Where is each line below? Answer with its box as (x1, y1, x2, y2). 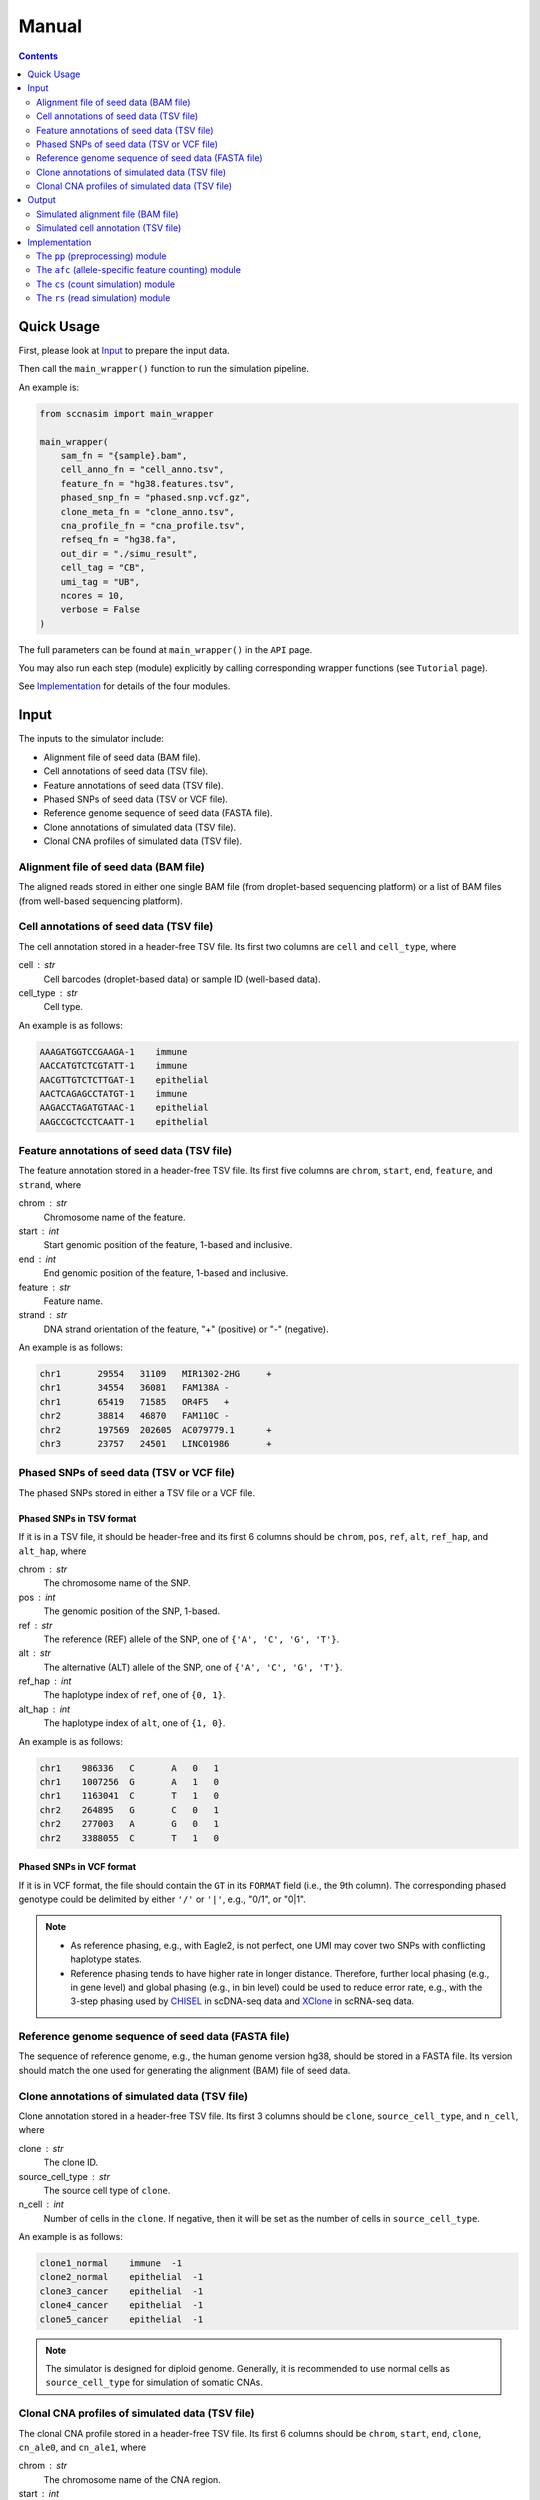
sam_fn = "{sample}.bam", (60, 450, 188, 462)
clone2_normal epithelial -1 (39, 2271, 204, 2283)
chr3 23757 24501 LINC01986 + (39, 1438, 272, 1450)
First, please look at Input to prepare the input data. (18, 345, 230, 357)
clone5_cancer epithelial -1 (39, 2313, 204, 2325)
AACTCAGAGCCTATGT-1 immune (39, 1088, 188, 1099)
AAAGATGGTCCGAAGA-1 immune (39, 1046, 188, 1057)
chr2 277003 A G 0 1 (39, 1818, 220, 1830)
